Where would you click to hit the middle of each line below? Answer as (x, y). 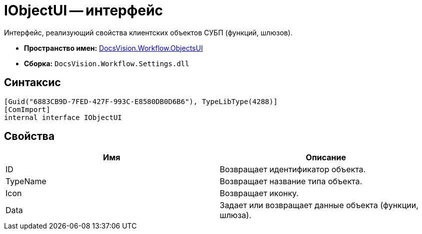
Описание (326, 158)
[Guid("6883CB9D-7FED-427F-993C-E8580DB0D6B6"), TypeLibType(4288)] (141, 101)
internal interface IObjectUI (63, 117)
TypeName (26, 181)
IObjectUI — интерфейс (84, 10)
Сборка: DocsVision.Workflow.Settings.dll (107, 63)
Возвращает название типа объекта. (291, 181)
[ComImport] (27, 109)
